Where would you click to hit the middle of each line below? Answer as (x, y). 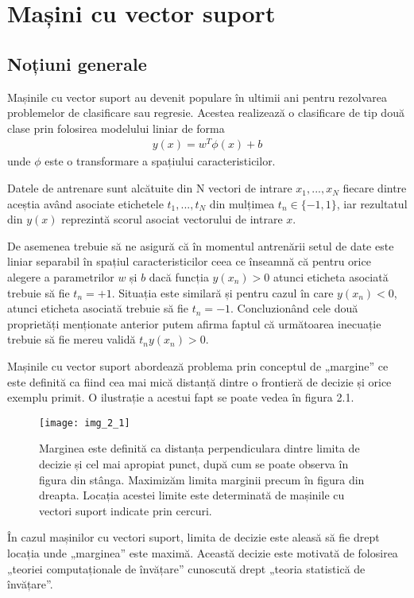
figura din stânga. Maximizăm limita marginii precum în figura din (202, 479)
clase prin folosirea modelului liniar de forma (116, 128)
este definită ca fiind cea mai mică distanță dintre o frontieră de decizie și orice (199, 381)
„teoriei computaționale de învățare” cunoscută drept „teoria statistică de (186, 568)
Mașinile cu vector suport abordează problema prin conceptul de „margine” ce (198, 366)
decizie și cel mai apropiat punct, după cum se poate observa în (194, 464)
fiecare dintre (375, 188)
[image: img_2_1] (85, 423)
